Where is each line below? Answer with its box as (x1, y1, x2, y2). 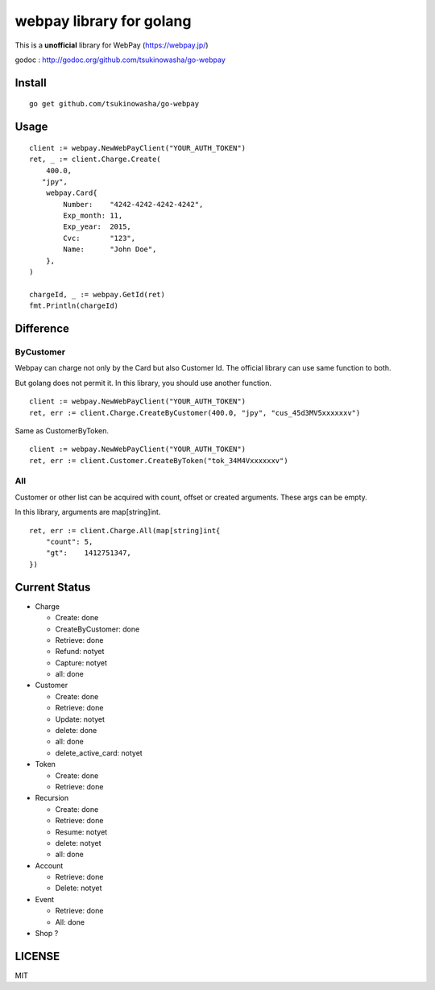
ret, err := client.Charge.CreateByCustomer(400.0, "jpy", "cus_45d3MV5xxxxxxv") (29, 408, 361, 417)
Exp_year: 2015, (63, 222, 132, 231)
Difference (14, 322, 70, 336)
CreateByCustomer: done (55, 624, 140, 634)
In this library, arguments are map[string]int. (14, 507, 161, 517)
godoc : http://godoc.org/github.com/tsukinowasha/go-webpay (14, 55, 226, 64)
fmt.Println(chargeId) (29, 301, 119, 310)
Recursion (35, 793, 68, 803)
